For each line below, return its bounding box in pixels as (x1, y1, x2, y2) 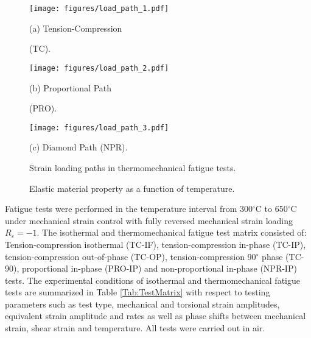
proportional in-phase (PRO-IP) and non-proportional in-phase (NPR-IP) (21, 262, 297, 275)
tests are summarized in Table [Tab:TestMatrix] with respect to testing (5, 286, 270, 298)
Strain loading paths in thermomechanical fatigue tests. (29, 161, 236, 174)
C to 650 (255, 202, 288, 215)
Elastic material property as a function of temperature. (29, 181, 235, 194)
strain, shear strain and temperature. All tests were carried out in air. (5, 322, 265, 334)
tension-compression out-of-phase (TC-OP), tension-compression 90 (5, 250, 256, 262)
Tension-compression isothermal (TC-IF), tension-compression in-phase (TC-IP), (5, 238, 306, 250)
